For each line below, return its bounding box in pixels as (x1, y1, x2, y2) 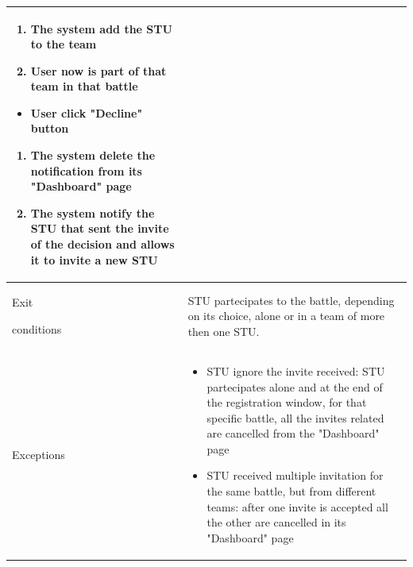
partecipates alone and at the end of (206, 378, 383, 395)
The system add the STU (30, 20, 172, 37)
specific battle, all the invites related (206, 409, 384, 426)
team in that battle (30, 78, 138, 94)
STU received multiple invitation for (206, 467, 384, 484)
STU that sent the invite (30, 220, 169, 237)
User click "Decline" (30, 104, 143, 121)
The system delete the (30, 147, 156, 164)
